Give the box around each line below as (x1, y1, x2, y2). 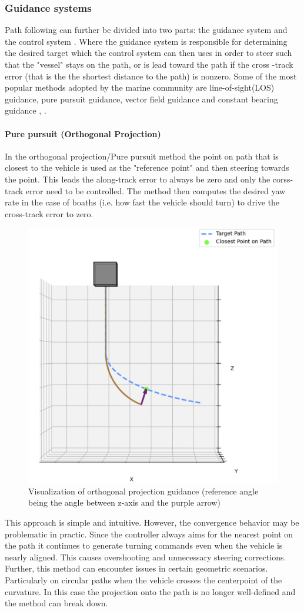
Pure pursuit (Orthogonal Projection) (5, 127, 161, 140)
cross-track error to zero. (5, 207, 93, 220)
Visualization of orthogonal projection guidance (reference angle (28, 484, 259, 497)
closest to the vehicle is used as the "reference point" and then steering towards (5, 161, 289, 174)
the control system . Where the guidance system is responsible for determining (5, 35, 288, 47)
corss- (272, 172, 293, 185)
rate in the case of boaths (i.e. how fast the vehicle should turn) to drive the (5, 196, 280, 208)
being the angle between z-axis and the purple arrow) (28, 496, 221, 509)
